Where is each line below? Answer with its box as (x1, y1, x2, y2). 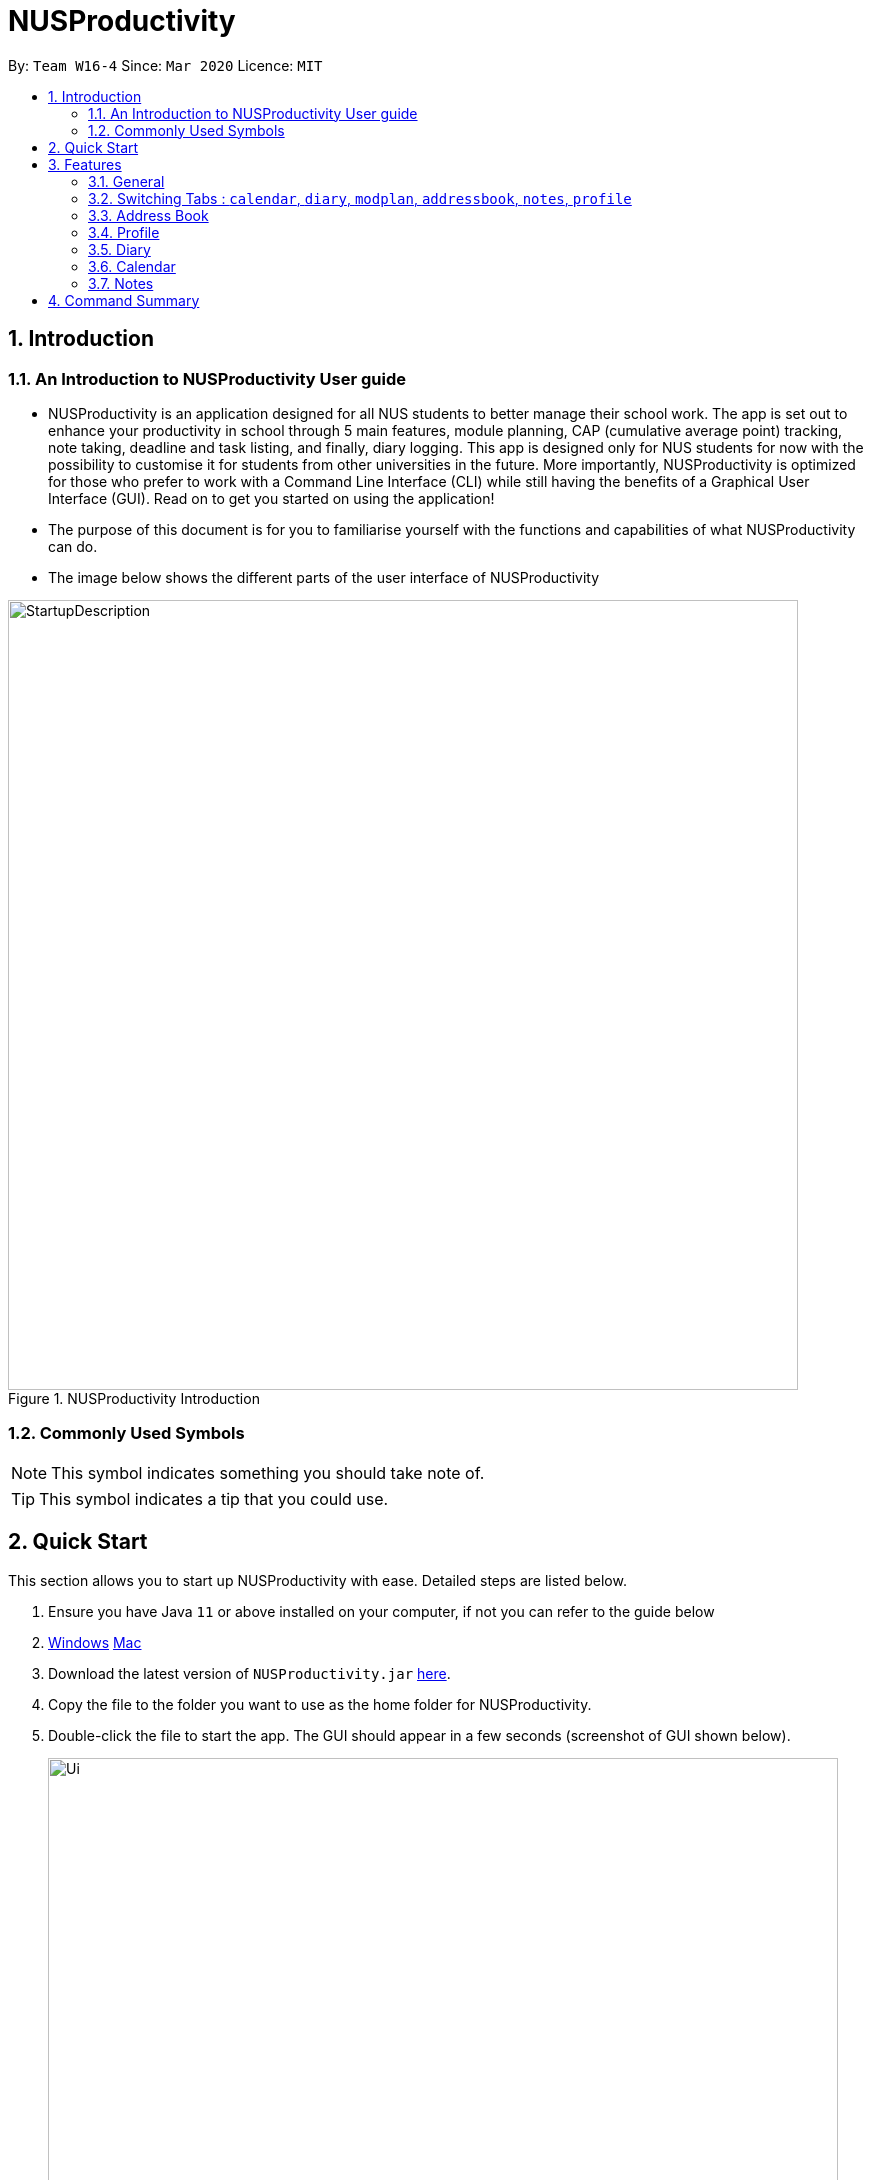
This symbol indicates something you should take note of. (51, 1462, 485, 1483)
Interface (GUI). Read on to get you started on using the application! (48, 489, 495, 507)
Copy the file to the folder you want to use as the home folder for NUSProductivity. (48, 1695, 592, 1713)
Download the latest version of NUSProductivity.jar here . (48, 1664, 451, 1682)
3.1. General (88, 172, 165, 190)
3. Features (48, 155, 122, 173)
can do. (48, 537, 98, 555)
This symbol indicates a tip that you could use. (39, 1488, 389, 1509)
